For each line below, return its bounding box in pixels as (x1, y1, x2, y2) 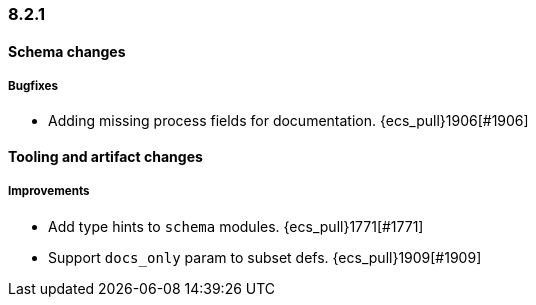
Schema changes (8, 42, 126, 60)
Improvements (8, 184, 90, 199)
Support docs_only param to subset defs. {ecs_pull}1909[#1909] (48, 248, 482, 266)
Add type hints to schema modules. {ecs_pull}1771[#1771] (48, 217, 424, 235)
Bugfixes (8, 79, 59, 93)
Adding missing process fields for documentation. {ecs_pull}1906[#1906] (48, 112, 529, 130)
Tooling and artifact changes (8, 148, 203, 165)
